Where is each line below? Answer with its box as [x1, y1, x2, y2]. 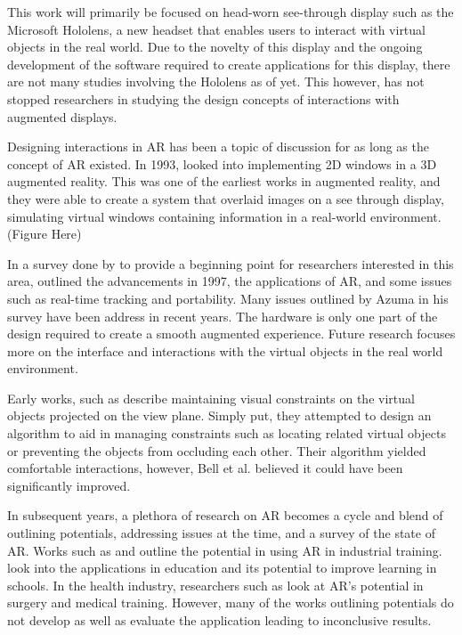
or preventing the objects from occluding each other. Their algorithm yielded [7, 441, 426, 460]
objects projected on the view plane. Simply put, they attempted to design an [7, 406, 432, 425]
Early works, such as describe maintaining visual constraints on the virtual [7, 388, 415, 407]
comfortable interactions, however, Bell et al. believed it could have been [7, 459, 403, 477]
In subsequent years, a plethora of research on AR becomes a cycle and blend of [7, 506, 443, 525]
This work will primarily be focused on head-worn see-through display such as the [7, 3, 454, 20]
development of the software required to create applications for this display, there [7, 54, 450, 73]
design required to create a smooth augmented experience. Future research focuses [7, 324, 456, 343]
